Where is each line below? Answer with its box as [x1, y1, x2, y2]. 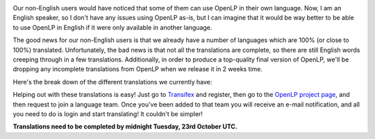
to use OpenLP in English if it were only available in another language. [12, 23, 212, 31]
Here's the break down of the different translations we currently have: [12, 77, 212, 86]
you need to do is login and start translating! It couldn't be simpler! [12, 109, 203, 118]
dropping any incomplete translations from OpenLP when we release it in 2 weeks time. [12, 65, 263, 73]
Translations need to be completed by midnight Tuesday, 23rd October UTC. [12, 122, 237, 131]
